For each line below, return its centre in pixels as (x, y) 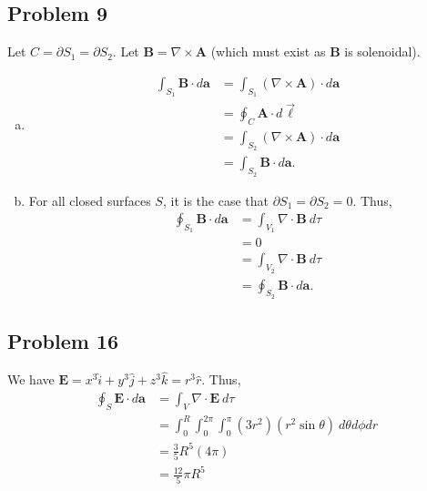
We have (31, 379)
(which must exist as (268, 51)
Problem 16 (63, 341)
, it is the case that (215, 200)
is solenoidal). (382, 51)
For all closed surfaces (90, 200)
